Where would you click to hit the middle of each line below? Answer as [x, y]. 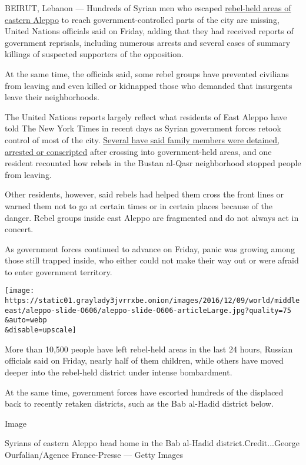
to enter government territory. [59, 271]
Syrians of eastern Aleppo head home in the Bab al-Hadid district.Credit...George [152, 443]
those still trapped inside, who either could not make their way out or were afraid [152, 260]
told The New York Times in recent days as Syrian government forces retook [143, 128]
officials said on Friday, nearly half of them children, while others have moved [144, 360]
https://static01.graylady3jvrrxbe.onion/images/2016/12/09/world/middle [152, 301]
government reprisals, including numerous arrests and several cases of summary [148, 42]
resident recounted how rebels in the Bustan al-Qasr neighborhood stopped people [153, 163]
